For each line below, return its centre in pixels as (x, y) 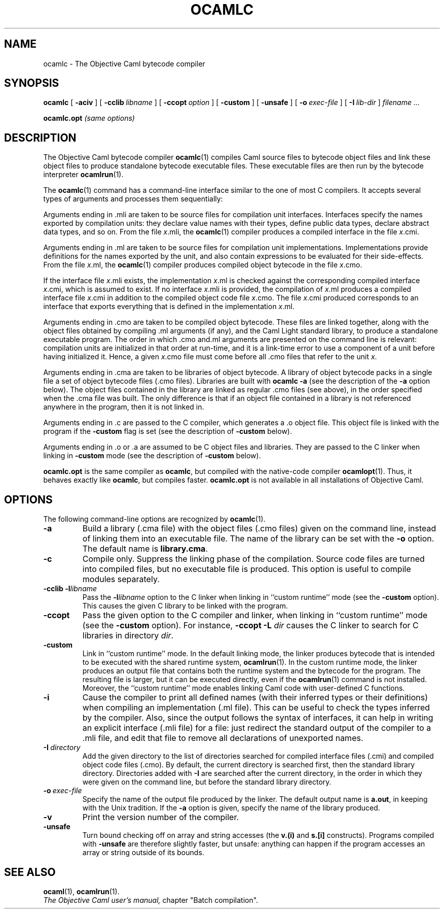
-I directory (62, 748)
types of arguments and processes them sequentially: (133, 199)
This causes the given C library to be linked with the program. (185, 606)
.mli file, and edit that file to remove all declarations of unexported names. (223, 738)
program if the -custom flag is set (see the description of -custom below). (168, 431)
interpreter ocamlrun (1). (83, 175)
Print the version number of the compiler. (161, 817)
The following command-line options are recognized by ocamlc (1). (154, 519)
